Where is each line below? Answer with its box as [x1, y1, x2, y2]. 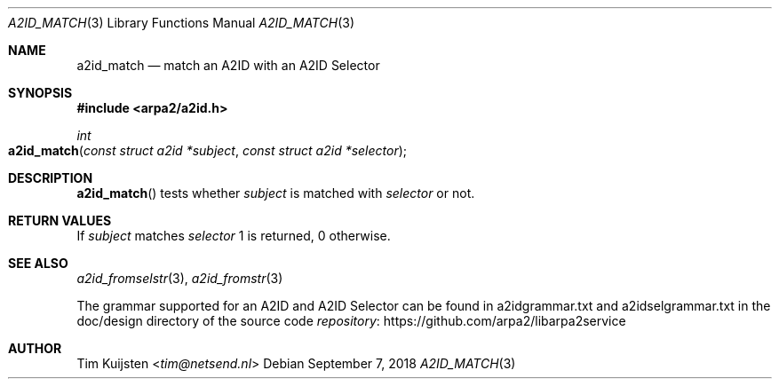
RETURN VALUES [8, 213, 112, 228]
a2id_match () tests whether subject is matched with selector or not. [76, 185, 475, 201]
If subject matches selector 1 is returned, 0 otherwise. [76, 228, 391, 243]
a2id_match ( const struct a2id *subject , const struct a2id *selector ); [8, 143, 408, 158]
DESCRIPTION [8, 170, 93, 185]
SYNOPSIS [8, 85, 73, 100]
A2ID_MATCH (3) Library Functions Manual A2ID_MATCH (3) [8, 15, 354, 30]
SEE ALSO [8, 256, 68, 271]
